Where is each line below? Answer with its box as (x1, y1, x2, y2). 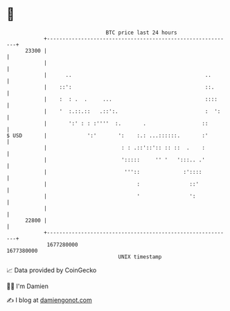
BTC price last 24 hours (105, 29, 177, 36)
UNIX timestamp (118, 253, 162, 260)
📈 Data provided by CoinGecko (6, 266, 97, 274)
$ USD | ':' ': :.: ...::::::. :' (6, 132, 209, 139)
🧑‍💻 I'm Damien (6, 282, 49, 290)
